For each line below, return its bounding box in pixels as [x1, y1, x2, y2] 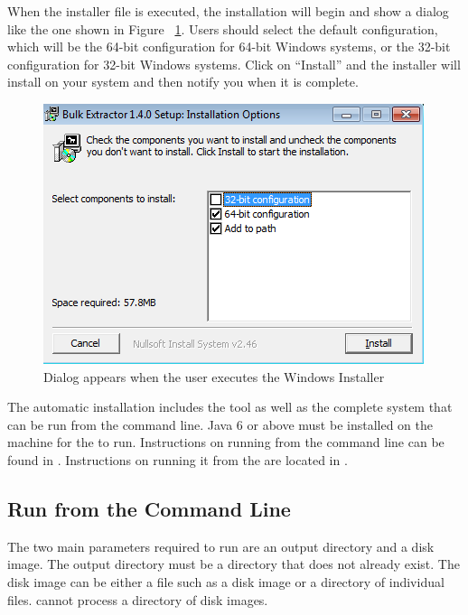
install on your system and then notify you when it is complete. [7, 72, 359, 91]
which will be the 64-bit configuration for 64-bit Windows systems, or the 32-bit [7, 37, 451, 56]
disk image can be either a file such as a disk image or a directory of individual [7, 572, 445, 591]
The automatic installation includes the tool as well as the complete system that [7, 397, 453, 416]
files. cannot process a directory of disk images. [7, 590, 268, 609]
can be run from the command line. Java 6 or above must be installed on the [7, 415, 434, 433]
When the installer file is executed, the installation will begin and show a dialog [7, 2, 449, 20]
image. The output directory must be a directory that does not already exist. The [7, 554, 460, 573]
